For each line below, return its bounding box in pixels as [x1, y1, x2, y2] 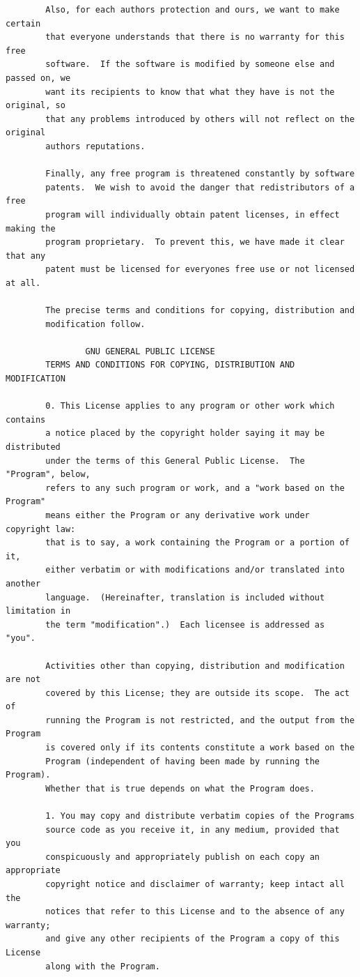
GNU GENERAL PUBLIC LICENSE [85, 346, 215, 356]
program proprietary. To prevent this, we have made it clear [45, 237, 345, 248]
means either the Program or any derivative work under [45, 510, 310, 520]
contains [6, 414, 46, 425]
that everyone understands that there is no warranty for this [45, 32, 345, 43]
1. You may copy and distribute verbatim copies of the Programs [45, 811, 355, 821]
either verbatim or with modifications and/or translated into [45, 565, 345, 575]
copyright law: [6, 524, 76, 534]
